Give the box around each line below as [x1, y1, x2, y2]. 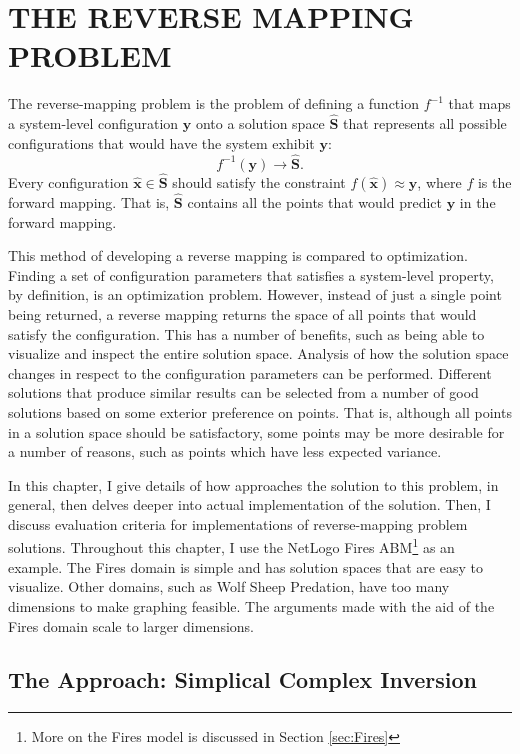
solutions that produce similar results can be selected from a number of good [8, 382, 479, 403]
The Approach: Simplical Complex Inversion [8, 664, 478, 695]
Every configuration [8, 171, 129, 192]
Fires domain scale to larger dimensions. [8, 615, 254, 636]
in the [459, 191, 496, 212]
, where [417, 171, 462, 192]
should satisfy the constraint [172, 171, 346, 192]
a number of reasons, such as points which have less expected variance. [8, 441, 442, 462]
